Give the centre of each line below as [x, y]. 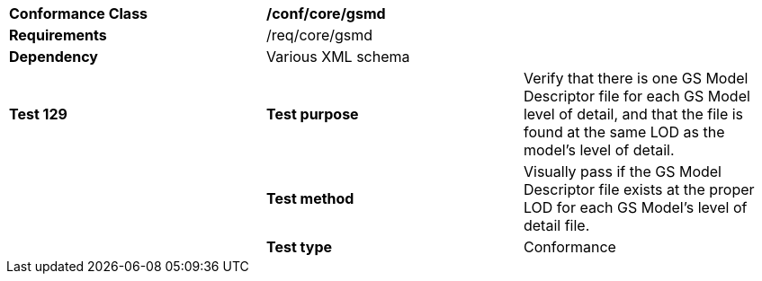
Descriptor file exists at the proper [639, 189]
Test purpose [312, 114]
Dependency [54, 57]
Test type [299, 247]
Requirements [58, 35]
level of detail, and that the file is [633, 114]
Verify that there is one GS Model [636, 78]
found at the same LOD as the [624, 132]
